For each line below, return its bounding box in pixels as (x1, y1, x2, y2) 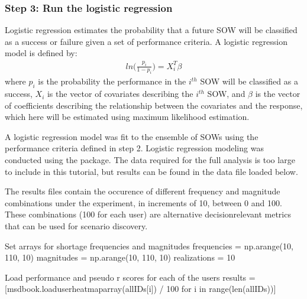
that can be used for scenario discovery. (5, 220, 148, 232)
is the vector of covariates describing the (47, 87, 193, 100)
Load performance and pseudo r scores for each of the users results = (5, 271, 256, 283)
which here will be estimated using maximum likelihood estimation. (5, 110, 250, 123)
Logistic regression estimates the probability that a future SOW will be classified (5, 24, 298, 36)
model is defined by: (5, 47, 77, 59)
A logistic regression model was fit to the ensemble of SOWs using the (5, 130, 258, 142)
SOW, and (207, 87, 245, 100)
